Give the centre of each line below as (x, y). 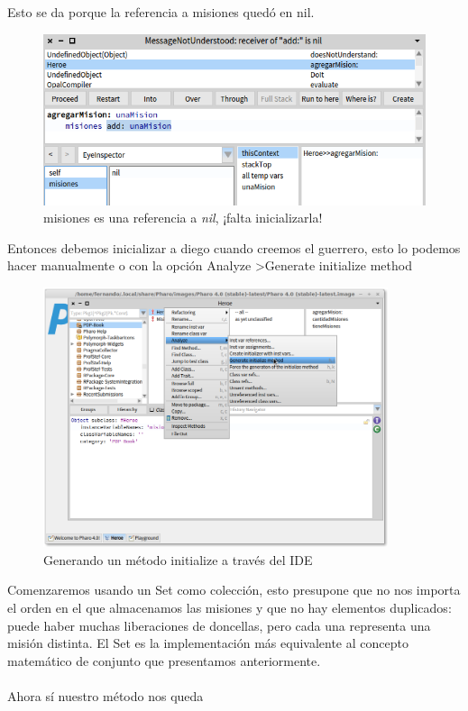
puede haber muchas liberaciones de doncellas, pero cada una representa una (219, 625)
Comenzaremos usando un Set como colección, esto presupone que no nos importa (234, 590)
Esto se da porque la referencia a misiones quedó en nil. (161, 12)
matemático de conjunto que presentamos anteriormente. (164, 660)
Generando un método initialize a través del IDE (178, 559)
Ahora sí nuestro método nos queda (106, 696)
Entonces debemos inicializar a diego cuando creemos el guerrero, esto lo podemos (234, 247)
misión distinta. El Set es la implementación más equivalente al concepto (208, 643)
